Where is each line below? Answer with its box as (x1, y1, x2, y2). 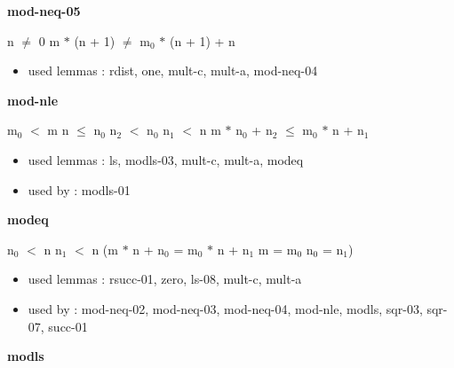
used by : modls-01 (28, 180, 131, 199)
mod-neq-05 (7, 2, 81, 20)
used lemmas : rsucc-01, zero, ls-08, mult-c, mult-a (28, 270, 302, 288)
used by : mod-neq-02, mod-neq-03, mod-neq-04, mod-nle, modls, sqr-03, (28, 299, 423, 317)
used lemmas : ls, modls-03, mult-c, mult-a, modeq (28, 150, 304, 168)
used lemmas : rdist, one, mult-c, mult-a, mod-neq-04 (28, 61, 318, 80)
